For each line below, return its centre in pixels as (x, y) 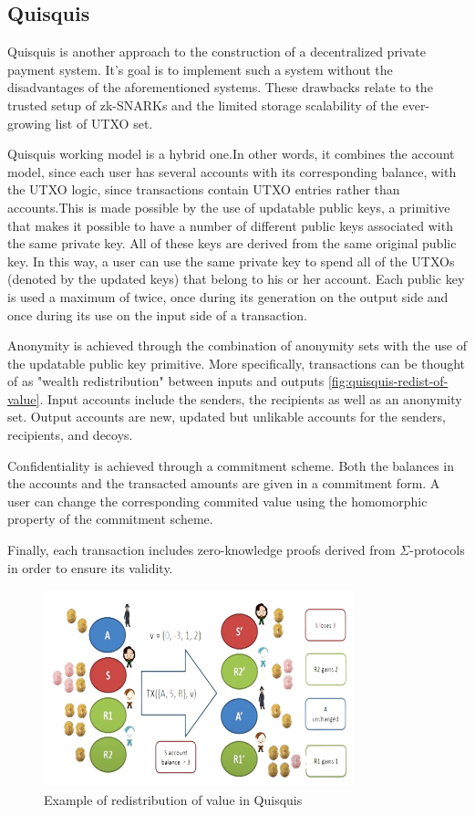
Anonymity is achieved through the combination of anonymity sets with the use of (237, 345)
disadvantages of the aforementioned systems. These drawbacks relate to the (220, 87)
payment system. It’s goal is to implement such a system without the (200, 69)
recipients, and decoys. (70, 435)
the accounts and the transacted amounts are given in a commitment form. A (224, 483)
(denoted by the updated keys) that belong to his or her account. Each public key (236, 279)
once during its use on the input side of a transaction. (158, 314)
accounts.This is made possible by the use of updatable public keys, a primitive (229, 207)
